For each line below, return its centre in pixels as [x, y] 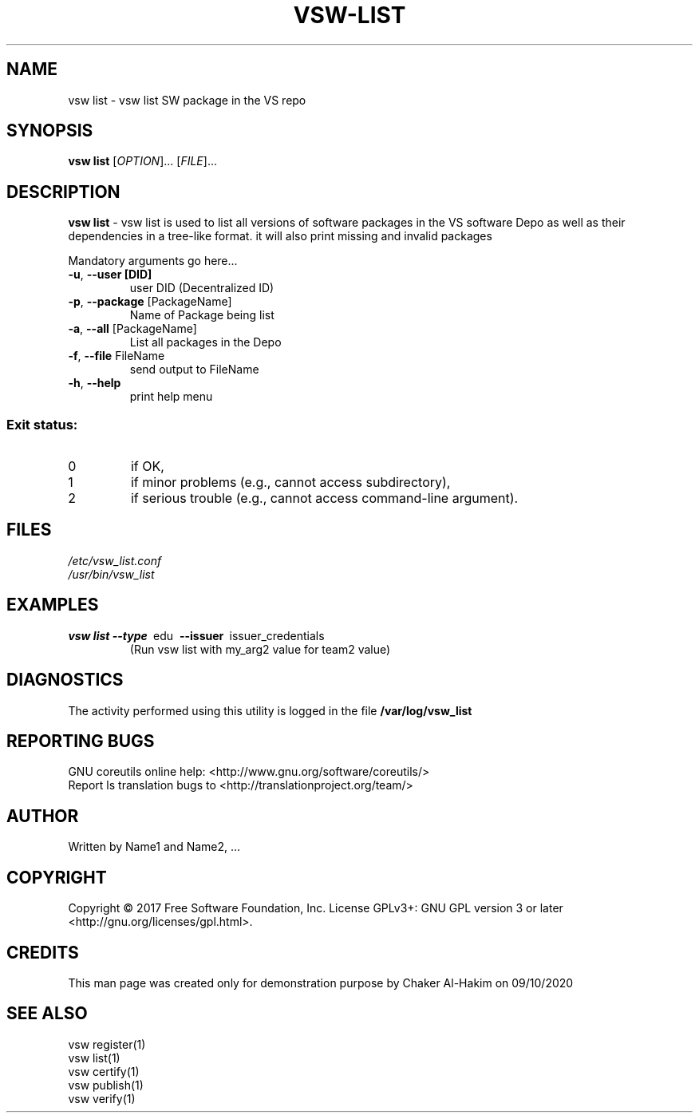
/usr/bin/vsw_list [111, 574]
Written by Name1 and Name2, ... [154, 847]
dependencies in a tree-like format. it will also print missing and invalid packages [280, 236]
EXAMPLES [53, 605]
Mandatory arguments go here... [153, 261]
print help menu [171, 397]
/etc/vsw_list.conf [115, 560]
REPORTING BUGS [81, 741]
